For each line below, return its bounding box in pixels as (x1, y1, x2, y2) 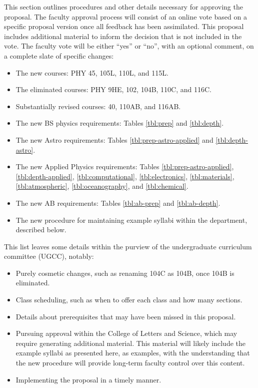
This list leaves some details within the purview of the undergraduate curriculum (4, 241, 252, 251)
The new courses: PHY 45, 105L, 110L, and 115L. (15, 67, 168, 78)
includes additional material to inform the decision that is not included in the (4, 31, 242, 41)
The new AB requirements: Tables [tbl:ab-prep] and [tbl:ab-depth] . (15, 197, 220, 208)
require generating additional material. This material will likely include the (15, 337, 245, 348)
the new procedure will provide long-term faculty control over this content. (15, 357, 245, 368)
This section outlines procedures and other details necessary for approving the (4, 2, 243, 12)
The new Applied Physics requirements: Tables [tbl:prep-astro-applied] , (15, 161, 234, 172)
